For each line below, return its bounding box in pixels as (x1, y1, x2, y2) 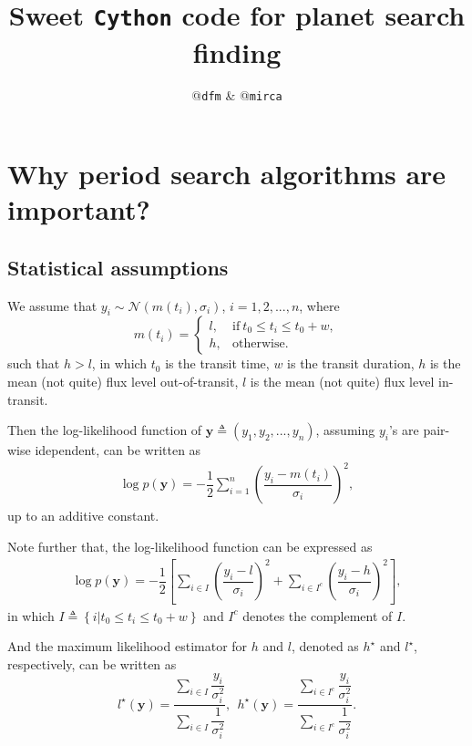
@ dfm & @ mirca (191, 86, 282, 105)
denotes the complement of (242, 606, 393, 625)
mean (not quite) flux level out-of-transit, (7, 372, 239, 391)
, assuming (315, 420, 375, 440)
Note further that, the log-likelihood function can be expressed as (7, 536, 373, 555)
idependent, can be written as (35, 440, 201, 460)
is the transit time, (165, 354, 270, 373)
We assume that (7, 295, 97, 315)
